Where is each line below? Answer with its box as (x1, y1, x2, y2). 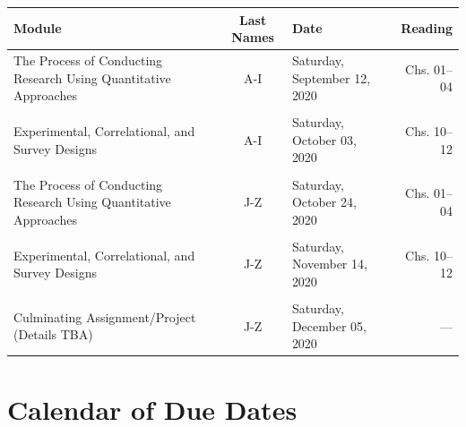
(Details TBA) (13, 325, 93, 344)
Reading (401, 19, 453, 38)
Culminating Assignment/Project (13, 307, 196, 326)
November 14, (291, 254, 367, 273)
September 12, (291, 68, 371, 87)
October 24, (291, 192, 357, 211)
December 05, (291, 316, 367, 335)
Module (13, 19, 62, 38)
